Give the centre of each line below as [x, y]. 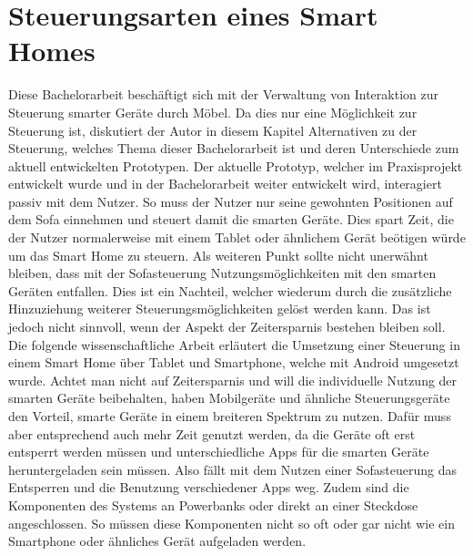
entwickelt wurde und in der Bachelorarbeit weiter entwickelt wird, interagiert [225, 184]
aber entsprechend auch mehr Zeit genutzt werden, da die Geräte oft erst [212, 433]
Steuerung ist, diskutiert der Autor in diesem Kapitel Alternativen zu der [213, 130]
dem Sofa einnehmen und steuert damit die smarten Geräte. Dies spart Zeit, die [231, 219]
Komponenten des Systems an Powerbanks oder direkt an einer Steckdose [213, 505]
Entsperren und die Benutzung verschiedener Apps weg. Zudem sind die [209, 487]
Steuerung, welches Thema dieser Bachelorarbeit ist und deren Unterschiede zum [234, 148]
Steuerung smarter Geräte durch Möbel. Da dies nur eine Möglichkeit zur [213, 112]
